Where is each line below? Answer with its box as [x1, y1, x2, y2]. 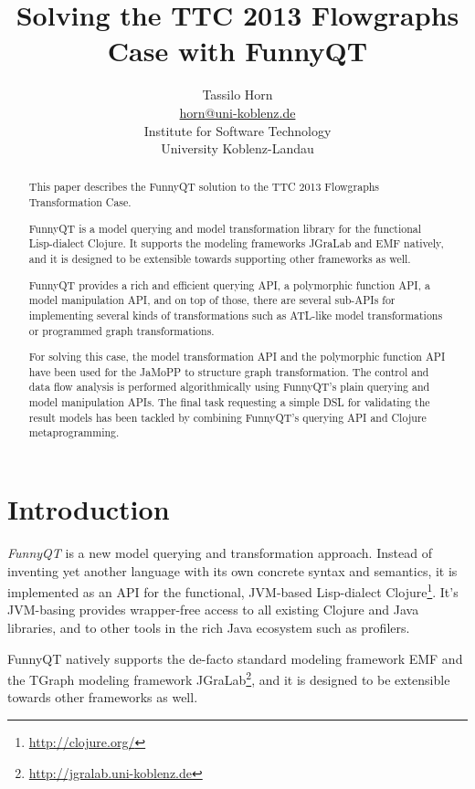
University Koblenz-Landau [161, 139, 314, 158]
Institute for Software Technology [143, 121, 332, 140]
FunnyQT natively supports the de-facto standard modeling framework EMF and [7, 648, 463, 668]
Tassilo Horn [202, 85, 273, 104]
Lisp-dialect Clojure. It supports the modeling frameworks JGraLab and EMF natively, [28, 236, 444, 251]
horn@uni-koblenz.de [179, 102, 296, 121]
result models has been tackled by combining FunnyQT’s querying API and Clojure [28, 409, 427, 425]
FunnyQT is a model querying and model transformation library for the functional [28, 220, 422, 236]
